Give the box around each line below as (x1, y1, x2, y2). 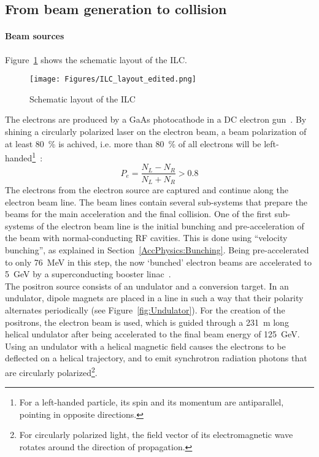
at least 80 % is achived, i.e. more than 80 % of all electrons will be (5, 137, 261, 150)
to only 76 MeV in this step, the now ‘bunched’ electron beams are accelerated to (5, 255, 312, 268)
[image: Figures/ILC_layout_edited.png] (29, 75, 197, 84)
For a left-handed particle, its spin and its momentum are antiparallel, (19, 396, 284, 409)
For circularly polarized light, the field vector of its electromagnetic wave (19, 428, 293, 441)
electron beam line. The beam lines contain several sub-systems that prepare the (5, 195, 307, 208)
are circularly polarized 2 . (5, 364, 98, 378)
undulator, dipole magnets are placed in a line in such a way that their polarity (5, 291, 304, 304)
